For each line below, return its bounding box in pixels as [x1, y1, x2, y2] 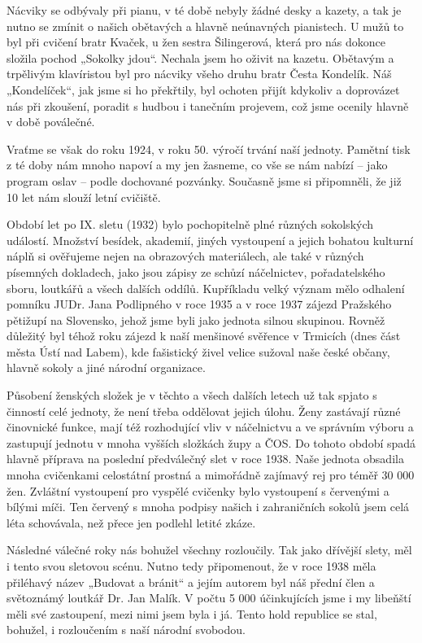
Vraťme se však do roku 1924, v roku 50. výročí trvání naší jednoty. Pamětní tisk [7, 140, 411, 157]
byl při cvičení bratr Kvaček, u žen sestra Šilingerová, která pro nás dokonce [7, 33, 386, 50]
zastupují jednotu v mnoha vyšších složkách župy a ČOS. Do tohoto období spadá [7, 434, 416, 451]
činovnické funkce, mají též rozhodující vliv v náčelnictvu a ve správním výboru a [7, 418, 414, 435]
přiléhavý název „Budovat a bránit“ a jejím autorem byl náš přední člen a [7, 573, 375, 590]
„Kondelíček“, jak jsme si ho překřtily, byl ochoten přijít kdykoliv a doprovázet [7, 81, 400, 98]
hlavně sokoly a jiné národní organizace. [7, 359, 206, 376]
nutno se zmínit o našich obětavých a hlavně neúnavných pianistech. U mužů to [7, 17, 404, 34]
